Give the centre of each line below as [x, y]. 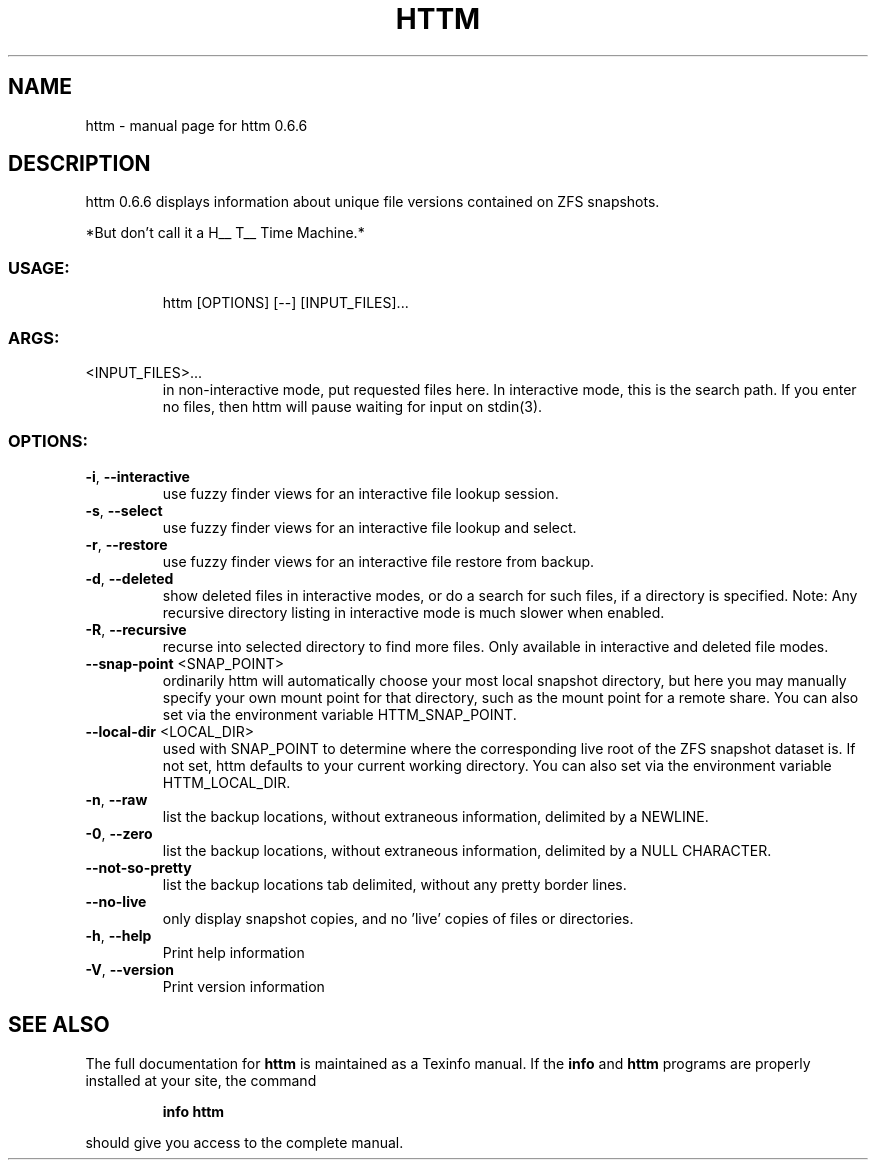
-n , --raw [116, 799]
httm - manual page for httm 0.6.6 [196, 125]
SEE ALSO [59, 1025]
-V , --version [129, 969]
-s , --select [124, 510]
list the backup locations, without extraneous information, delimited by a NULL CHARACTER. [467, 850]
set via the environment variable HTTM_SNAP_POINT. [339, 714]
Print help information [233, 952]
